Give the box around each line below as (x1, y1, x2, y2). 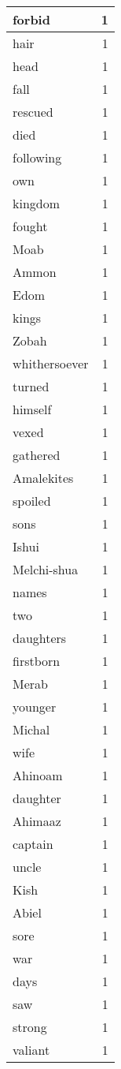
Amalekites (13, 469, 74, 487)
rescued (13, 103, 53, 121)
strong (13, 1018, 47, 1036)
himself (13, 400, 52, 418)
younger (13, 697, 57, 716)
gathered (13, 446, 60, 464)
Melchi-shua (13, 560, 79, 578)
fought (13, 217, 48, 235)
